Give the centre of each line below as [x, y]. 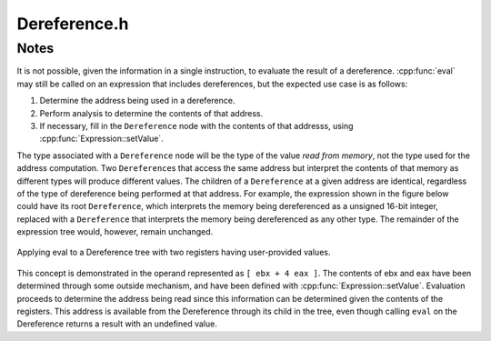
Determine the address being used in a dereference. [137, 101]
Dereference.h [73, 24]
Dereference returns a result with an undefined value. [117, 324]
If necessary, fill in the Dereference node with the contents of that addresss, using [196, 125]
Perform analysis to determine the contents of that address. [151, 113]
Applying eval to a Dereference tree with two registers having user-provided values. [174, 252]
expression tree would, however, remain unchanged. [115, 232]
